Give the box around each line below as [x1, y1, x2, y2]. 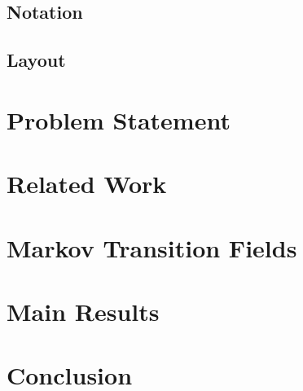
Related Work [7, 167, 167, 200]
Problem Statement [7, 103, 231, 136]
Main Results [7, 294, 160, 327]
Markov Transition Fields [7, 231, 297, 264]
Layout [7, 47, 66, 72]
